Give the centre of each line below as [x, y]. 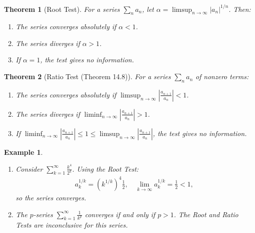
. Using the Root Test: [105, 168]
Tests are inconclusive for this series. [72, 225]
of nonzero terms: [222, 76]
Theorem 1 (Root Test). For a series [62, 9]
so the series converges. [51, 197]
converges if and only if [120, 214]
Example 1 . [23, 152]
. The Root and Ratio [206, 214]
